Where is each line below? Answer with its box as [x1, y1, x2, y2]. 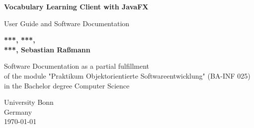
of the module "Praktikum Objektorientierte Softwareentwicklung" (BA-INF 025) [4, 70, 251, 81]
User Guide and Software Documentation [4, 18, 130, 28]
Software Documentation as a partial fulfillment [4, 61, 150, 71]
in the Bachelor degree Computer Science [4, 80, 130, 90]
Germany [4, 106, 32, 117]
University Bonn [4, 97, 54, 107]
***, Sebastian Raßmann [4, 44, 90, 54]
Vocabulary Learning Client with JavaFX [4, 1, 149, 11]
